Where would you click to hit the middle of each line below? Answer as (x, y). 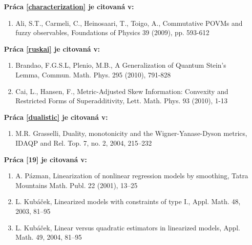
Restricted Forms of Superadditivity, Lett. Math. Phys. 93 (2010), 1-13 (121, 101)
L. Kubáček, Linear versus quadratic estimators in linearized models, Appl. (128, 227)
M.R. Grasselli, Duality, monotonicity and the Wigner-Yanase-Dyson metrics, (131, 133)
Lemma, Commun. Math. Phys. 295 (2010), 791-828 (93, 74)
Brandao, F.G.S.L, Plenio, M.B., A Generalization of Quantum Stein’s (121, 65)
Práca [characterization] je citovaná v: (69, 6)
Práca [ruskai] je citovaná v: (52, 48)
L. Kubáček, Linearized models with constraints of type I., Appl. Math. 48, (128, 201)
